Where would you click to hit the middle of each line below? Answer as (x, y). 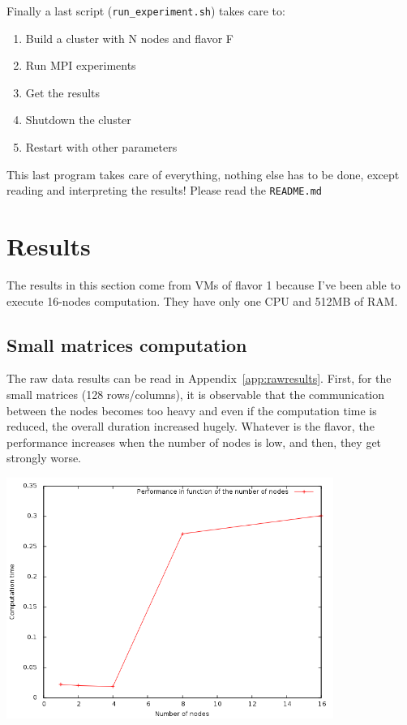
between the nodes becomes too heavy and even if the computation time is (192, 410)
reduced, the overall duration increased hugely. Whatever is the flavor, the (191, 426)
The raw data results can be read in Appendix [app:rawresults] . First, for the (199, 378)
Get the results (63, 92)
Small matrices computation (127, 344)
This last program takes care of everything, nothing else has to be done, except (203, 174)
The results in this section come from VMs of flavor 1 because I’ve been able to (203, 285)
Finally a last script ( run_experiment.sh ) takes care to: (146, 11)
